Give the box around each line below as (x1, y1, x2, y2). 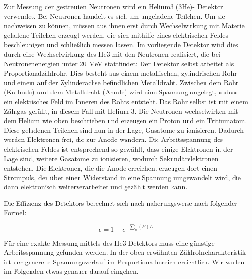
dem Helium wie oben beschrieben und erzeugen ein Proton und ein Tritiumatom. (4, 115, 247, 125)
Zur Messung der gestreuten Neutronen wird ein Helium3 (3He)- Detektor (4, 1, 223, 11)
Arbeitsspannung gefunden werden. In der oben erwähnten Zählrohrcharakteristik (4, 247, 246, 257)
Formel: (4, 207, 27, 217)
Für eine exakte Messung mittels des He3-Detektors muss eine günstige (4, 237, 215, 248)
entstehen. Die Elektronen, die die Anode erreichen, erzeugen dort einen (4, 163, 218, 173)
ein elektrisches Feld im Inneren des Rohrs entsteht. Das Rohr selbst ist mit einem (4, 96, 248, 106)
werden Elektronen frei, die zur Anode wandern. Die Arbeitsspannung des (4, 134, 223, 144)
